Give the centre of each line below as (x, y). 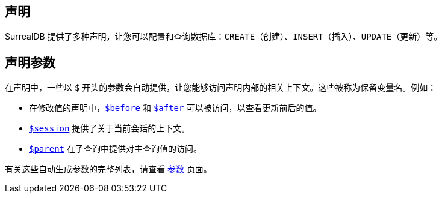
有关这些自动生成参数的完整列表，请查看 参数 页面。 (108, 169)
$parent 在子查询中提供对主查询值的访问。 (115, 149)
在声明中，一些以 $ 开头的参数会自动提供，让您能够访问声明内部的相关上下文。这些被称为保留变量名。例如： (221, 88)
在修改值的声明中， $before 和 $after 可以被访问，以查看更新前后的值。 (175, 108)
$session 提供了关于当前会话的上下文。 (110, 128)
